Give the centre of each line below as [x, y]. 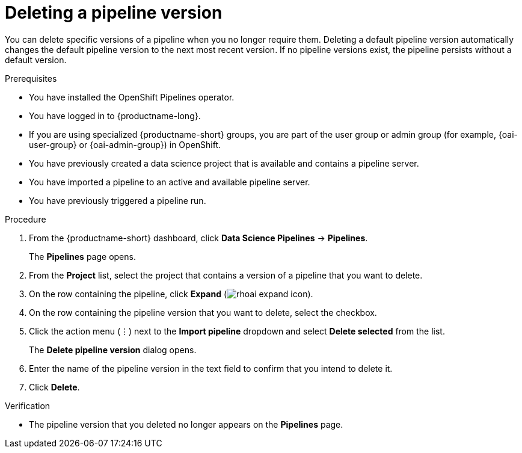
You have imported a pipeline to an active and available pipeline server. [170, 182]
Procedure [26, 219]
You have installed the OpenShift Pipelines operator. [132, 97]
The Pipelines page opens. [82, 256]
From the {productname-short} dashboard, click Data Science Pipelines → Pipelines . [198, 238]
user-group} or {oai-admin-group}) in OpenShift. [125, 144]
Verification [28, 405]
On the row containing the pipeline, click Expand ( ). [171, 294]
